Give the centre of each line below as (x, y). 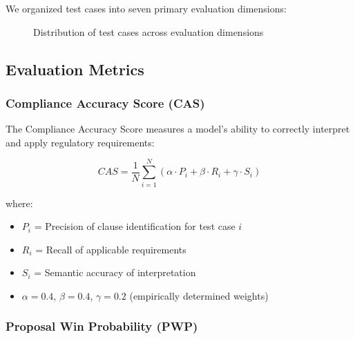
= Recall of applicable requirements (111, 249)
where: (19, 203)
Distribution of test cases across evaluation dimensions (148, 31)
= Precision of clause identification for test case (135, 226)
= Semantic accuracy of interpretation (115, 272)
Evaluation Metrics (75, 69)
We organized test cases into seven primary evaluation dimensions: (146, 8)
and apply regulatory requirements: (80, 142)
